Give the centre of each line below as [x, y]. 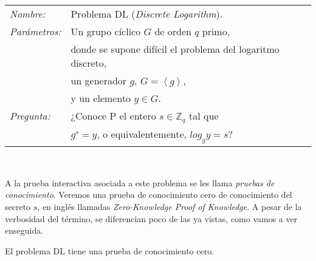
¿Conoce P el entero [113, 116]
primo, [216, 31]
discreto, [89, 63]
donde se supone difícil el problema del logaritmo [175, 49]
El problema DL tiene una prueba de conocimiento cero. [110, 250]
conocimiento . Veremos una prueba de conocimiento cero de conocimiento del [149, 195]
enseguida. [24, 230]
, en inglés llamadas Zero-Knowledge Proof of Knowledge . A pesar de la [170, 206]
